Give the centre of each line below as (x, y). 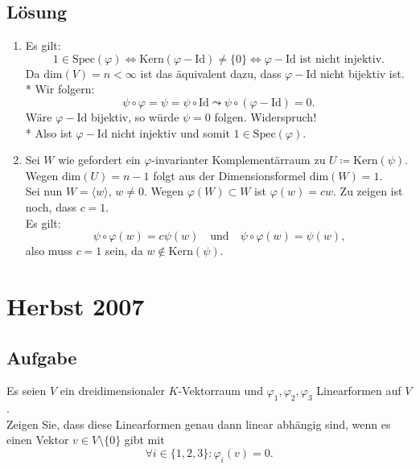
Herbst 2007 (76, 305)
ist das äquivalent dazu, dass (211, 73)
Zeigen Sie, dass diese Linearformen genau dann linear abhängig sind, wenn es (199, 424)
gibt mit (144, 440)
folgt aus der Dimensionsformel (230, 175)
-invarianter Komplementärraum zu (239, 160)
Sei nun (44, 191)
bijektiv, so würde (135, 116)
